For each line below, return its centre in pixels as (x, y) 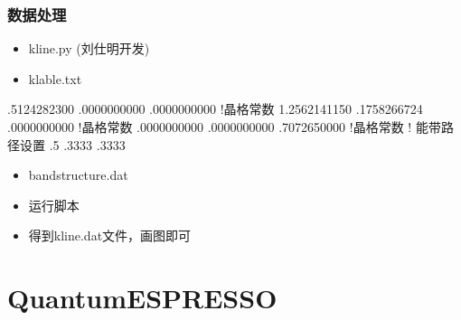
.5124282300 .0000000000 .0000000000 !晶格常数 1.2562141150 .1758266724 (215, 109)
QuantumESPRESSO (142, 298)
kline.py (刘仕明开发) (89, 48)
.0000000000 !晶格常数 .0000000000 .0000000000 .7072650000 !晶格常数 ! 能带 (224, 127)
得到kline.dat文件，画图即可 (110, 235)
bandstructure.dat (78, 175)
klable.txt (55, 78)
